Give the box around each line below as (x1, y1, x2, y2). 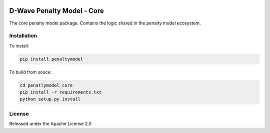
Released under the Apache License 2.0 (9, 120, 92, 127)
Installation (9, 32, 37, 39)
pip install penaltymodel (19, 56, 83, 62)
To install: (9, 42, 29, 48)
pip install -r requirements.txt (19, 89, 102, 95)
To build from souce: (9, 69, 52, 75)
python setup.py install (19, 96, 81, 102)
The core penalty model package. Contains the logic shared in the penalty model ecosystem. (9, 20, 201, 26)
